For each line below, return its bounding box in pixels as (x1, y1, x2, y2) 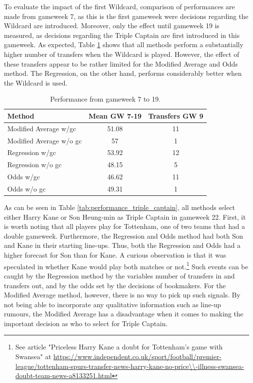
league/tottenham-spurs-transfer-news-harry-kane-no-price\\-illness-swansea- (15, 361, 244, 371)
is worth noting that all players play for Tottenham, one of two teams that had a (4, 221, 245, 231)
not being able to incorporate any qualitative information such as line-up (4, 299, 221, 309)
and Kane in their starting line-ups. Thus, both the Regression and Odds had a (4, 240, 241, 250)
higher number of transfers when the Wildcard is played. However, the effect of (4, 49, 239, 59)
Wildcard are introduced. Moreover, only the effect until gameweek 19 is (4, 20, 219, 31)
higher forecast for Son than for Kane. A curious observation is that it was (4, 250, 226, 260)
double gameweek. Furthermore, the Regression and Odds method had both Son (4, 230, 243, 241)
